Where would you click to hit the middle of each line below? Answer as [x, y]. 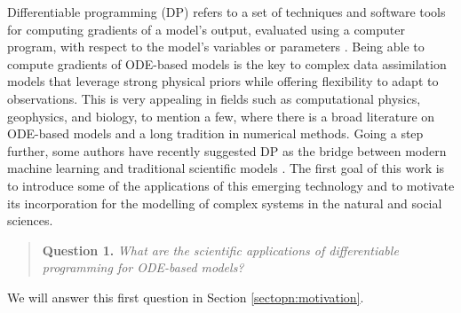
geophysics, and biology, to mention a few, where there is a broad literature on [221, 116]
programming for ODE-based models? [143, 267]
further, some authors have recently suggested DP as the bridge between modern [227, 150]
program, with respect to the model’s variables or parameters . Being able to [216, 47]
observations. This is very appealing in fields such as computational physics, [214, 98]
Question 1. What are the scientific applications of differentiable [220, 250]
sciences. [30, 220]
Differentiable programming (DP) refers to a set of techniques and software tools [227, 12]
